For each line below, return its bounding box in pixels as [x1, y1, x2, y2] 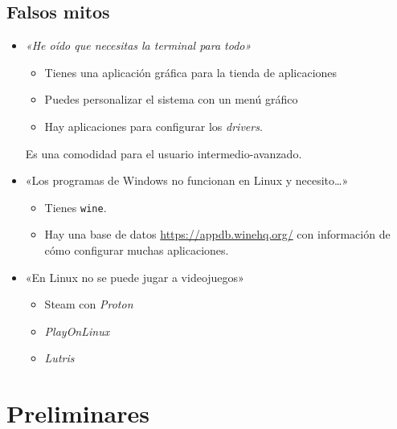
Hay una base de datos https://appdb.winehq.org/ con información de [44, 226, 391, 243]
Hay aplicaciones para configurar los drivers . [44, 117, 263, 134]
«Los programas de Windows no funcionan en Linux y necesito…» [25, 172, 349, 189]
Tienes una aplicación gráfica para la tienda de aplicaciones [44, 63, 338, 80]
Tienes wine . [44, 198, 107, 215]
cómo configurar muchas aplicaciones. [44, 242, 229, 259]
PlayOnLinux [44, 322, 110, 339]
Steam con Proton [44, 296, 133, 313]
